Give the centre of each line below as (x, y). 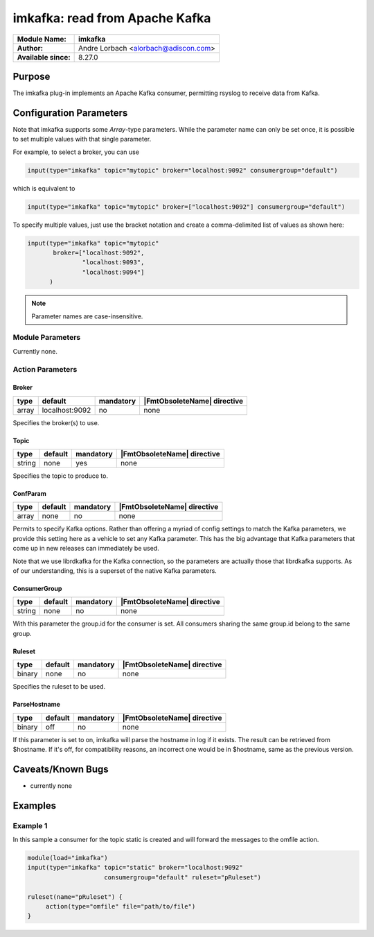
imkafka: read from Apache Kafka (112, 18)
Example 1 (30, 825)
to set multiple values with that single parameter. (82, 139)
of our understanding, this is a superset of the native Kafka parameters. (115, 571)
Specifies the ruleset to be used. (59, 687)
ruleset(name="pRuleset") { (75, 897)
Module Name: (42, 39)
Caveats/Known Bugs (61, 769)
